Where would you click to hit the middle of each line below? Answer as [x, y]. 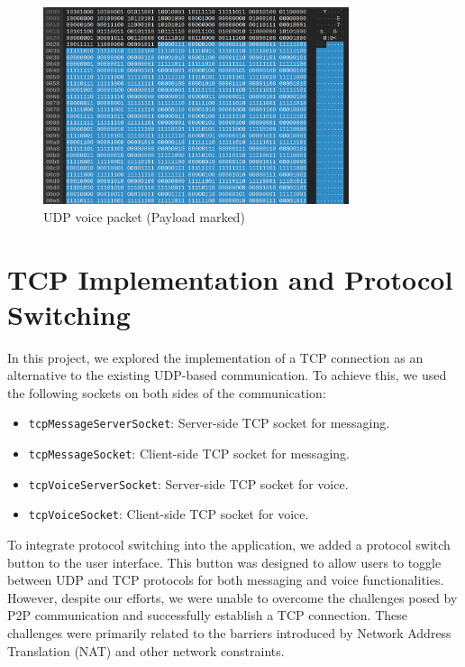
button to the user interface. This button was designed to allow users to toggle [224, 562]
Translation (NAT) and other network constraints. [146, 650]
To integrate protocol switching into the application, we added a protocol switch [229, 545]
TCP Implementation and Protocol [230, 278]
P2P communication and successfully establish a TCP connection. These [207, 615]
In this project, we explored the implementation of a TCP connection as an [215, 357]
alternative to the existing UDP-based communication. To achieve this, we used [227, 375]
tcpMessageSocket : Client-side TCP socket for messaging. [189, 454]
